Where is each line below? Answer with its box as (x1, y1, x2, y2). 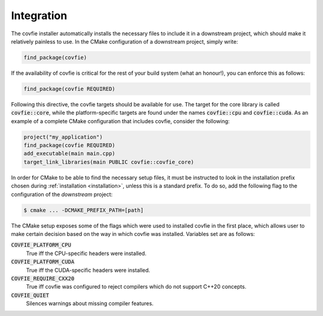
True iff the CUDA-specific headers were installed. (26, 266, 151, 274)
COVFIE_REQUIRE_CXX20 (11, 275, 75, 282)
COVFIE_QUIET (11, 292, 50, 299)
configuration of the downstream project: (11, 191, 113, 198)
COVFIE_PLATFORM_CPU (11, 242, 72, 248)
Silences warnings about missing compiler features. (26, 300, 154, 307)
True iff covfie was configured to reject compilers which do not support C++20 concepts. (26, 283, 246, 290)
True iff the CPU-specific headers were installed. (26, 250, 147, 257)
